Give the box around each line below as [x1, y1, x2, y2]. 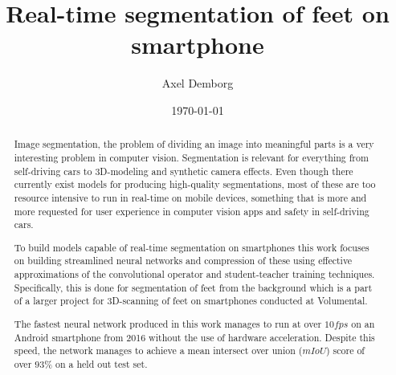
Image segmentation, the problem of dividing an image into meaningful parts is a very [14, 137, 374, 151]
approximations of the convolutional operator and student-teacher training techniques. [14, 267, 375, 281]
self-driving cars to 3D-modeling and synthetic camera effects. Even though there [14, 164, 353, 177]
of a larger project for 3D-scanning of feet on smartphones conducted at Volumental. [14, 294, 368, 308]
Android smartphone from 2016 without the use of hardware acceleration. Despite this [14, 330, 375, 344]
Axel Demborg [161, 75, 234, 92]
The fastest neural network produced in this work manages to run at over [14, 316, 322, 330]
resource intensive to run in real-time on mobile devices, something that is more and [14, 190, 367, 204]
